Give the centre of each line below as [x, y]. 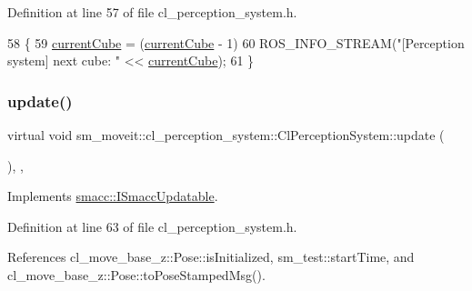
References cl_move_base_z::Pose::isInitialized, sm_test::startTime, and [211, 257]
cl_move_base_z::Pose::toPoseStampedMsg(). [136, 274]
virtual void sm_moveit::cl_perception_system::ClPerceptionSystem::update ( [226, 135]
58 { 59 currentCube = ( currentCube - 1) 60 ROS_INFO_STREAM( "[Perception [236, 42]
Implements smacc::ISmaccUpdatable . [113, 196]
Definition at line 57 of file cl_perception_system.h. [152, 12]
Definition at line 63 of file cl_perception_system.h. [152, 226]
